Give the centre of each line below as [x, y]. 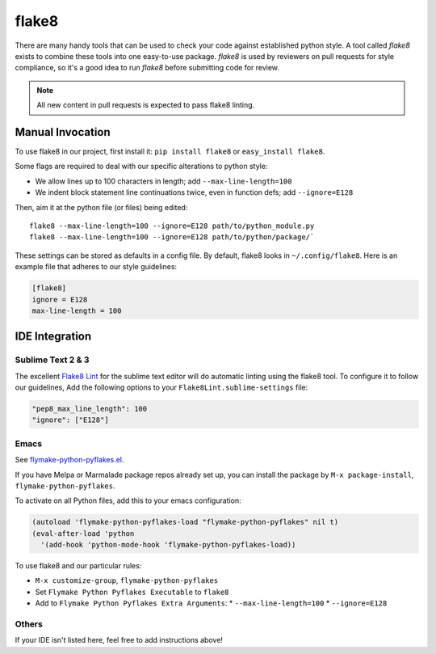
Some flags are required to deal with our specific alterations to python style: [141, 167]
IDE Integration [53, 337]
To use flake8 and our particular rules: [78, 566]
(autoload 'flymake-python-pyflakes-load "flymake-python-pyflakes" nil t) [185, 522]
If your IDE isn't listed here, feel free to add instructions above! [119, 640]
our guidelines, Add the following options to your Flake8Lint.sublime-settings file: [161, 387]
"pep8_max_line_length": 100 [90, 409]
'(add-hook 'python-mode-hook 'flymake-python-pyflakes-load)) [168, 545]
